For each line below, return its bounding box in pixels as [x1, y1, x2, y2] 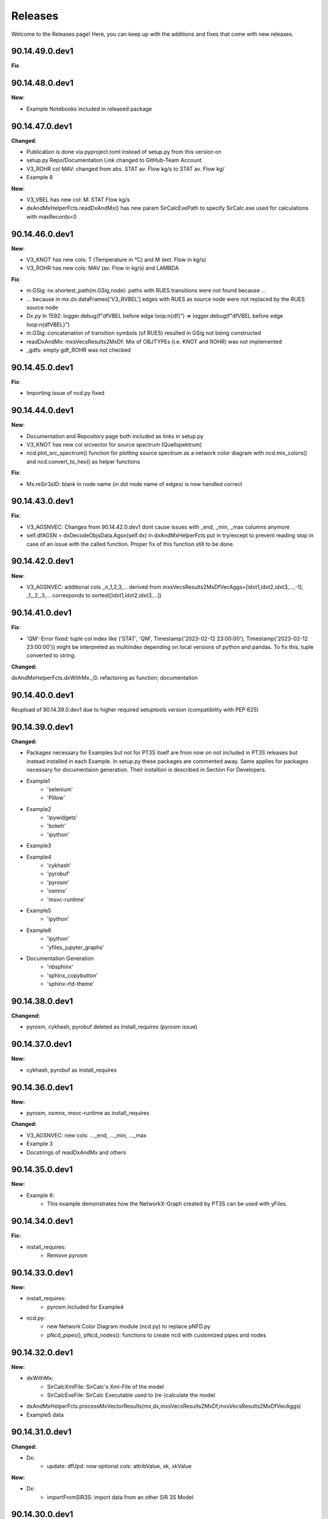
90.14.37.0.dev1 [11, 1039, 72, 1049]
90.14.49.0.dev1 [11, 46, 74, 57]
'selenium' [47, 786, 73, 793]
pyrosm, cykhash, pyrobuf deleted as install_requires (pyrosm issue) [26, 1023, 197, 1030]
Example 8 [26, 174, 53, 181]
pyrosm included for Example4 [47, 1303, 124, 1311]
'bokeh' [47, 822, 66, 829]
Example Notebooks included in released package [26, 105, 152, 112]
